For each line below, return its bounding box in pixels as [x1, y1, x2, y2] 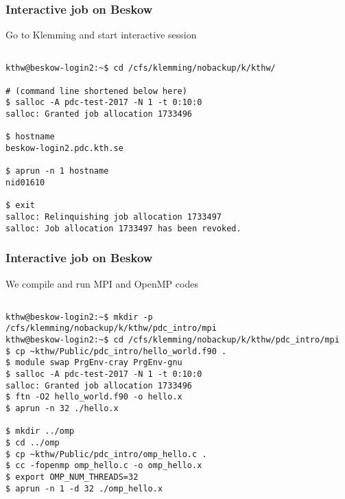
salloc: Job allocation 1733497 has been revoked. [5, 223, 241, 233]
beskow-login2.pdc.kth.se [5, 143, 123, 154]
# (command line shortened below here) [5, 86, 187, 96]
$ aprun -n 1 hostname [5, 166, 109, 176]
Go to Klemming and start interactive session [5, 27, 197, 42]
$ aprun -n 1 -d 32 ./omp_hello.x [5, 483, 163, 494]
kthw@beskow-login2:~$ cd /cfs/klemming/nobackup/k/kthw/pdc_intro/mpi [5, 335, 340, 345]
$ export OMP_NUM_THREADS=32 [5, 472, 139, 482]
